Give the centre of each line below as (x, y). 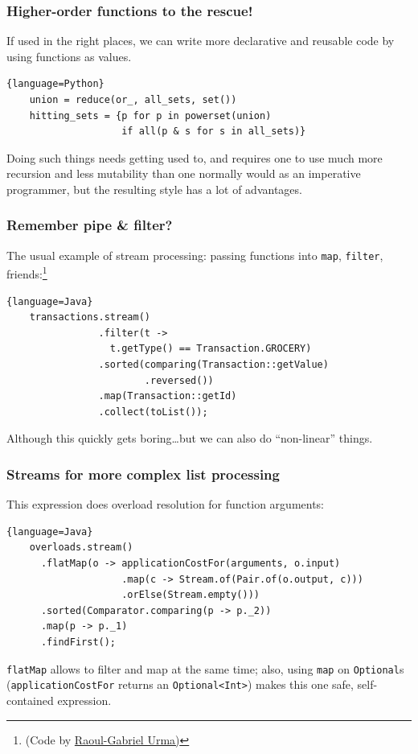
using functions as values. (69, 56)
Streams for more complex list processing (143, 474)
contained (30, 700)
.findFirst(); (78, 642)
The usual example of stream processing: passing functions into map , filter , (195, 255)
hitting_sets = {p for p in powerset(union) (150, 115)
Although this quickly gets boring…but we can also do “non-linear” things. (190, 438)
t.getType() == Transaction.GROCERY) (211, 349)
